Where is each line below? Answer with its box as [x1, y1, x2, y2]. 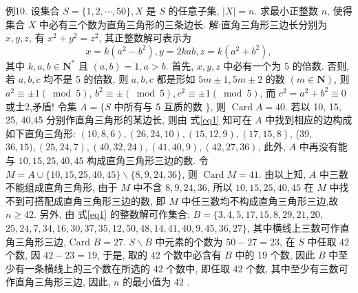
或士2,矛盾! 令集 [6, 99, 77, 113]
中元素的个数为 [155, 234, 223, 248]
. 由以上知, [258, 166, 306, 181]
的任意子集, [168, 3, 220, 17]
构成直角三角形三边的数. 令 [87, 152, 209, 167]
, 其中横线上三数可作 [246, 220, 340, 234]
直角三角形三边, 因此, [14, 274, 111, 289]
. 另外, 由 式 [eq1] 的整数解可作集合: [34, 207, 190, 221]
